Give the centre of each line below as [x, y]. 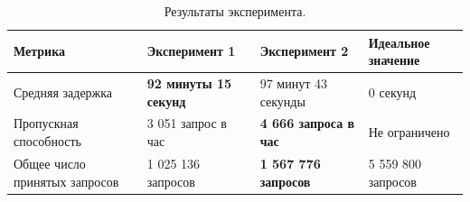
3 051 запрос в [187, 123]
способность [47, 141]
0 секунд [392, 92]
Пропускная [46, 123]
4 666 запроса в [307, 123]
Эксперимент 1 [191, 51]
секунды [282, 101]
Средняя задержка [63, 92]
